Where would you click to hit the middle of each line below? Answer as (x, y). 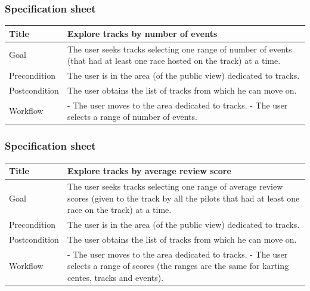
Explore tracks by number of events (142, 33)
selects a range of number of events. (132, 117)
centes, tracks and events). (115, 277)
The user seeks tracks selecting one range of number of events (179, 49)
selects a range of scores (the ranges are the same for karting (178, 266)
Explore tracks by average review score (149, 171)
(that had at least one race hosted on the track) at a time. (174, 61)
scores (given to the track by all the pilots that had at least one (183, 198)
